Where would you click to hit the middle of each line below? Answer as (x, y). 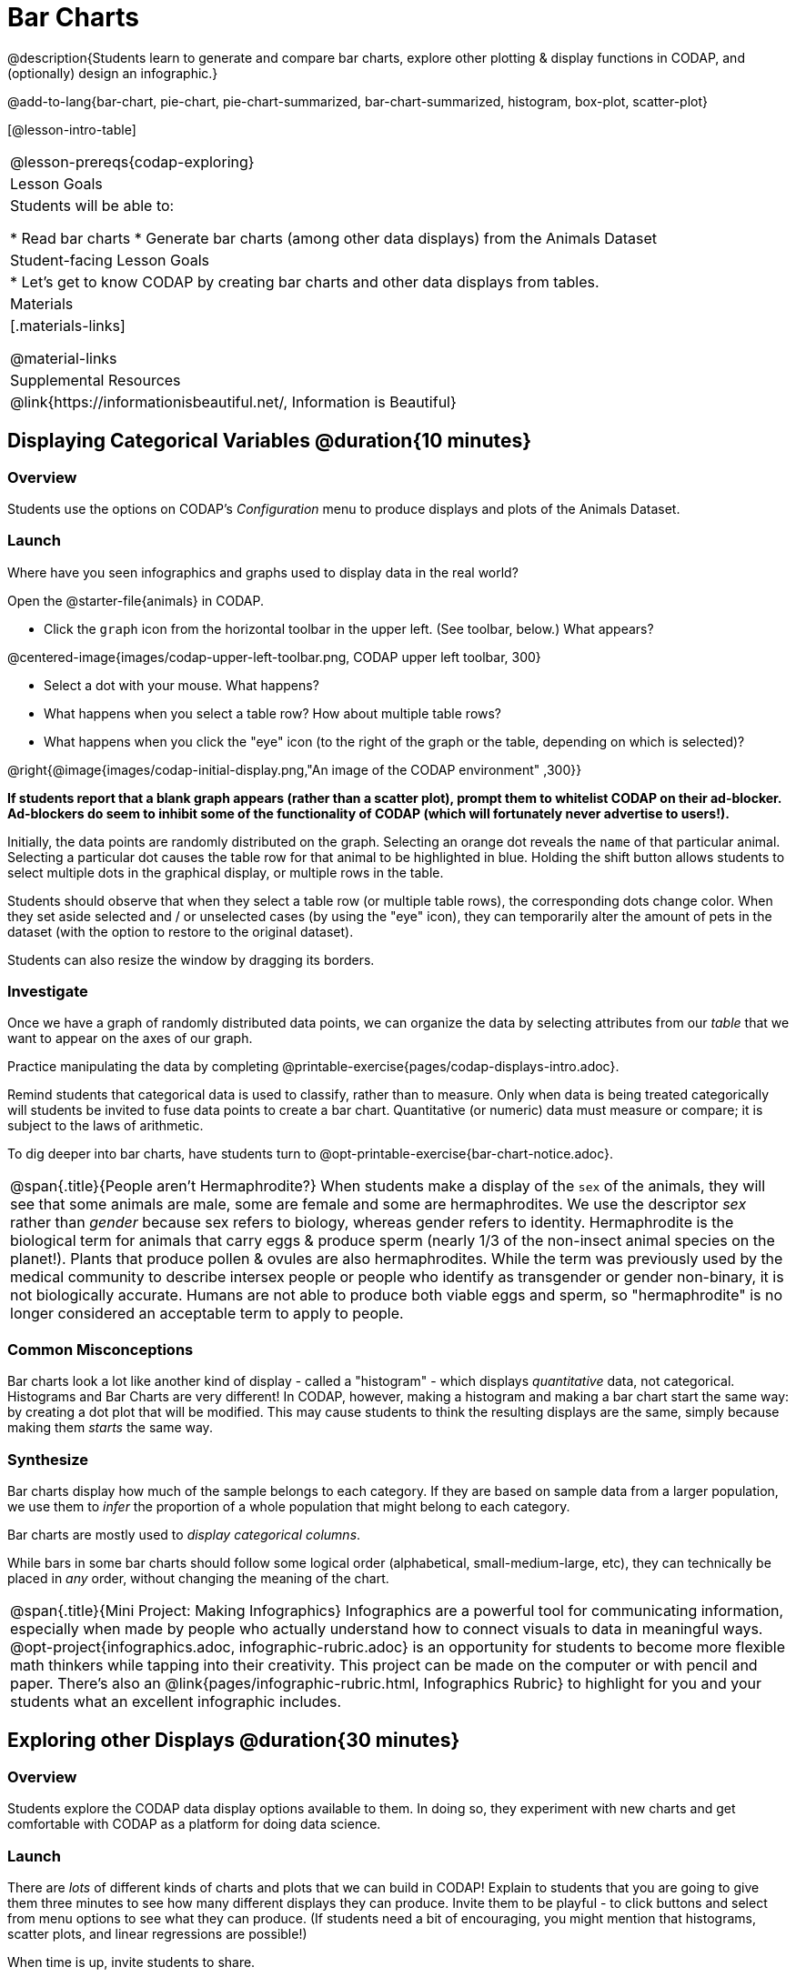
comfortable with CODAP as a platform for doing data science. (194, 1824)
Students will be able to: (92, 205)
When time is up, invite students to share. (131, 1962)
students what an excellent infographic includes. (176, 1701)
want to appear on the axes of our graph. (130, 1039)
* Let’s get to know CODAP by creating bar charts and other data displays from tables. (305, 281)
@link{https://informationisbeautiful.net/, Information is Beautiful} (233, 401)
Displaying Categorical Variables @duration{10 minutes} (270, 441)
